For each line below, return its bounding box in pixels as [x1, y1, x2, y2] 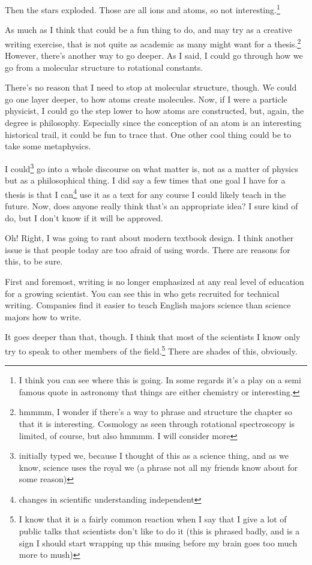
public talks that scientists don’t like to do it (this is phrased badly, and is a [19, 525, 300, 537]
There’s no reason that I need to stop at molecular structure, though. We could [5, 81, 297, 94]
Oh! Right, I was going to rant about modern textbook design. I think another [5, 232, 294, 244]
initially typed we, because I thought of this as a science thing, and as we [19, 449, 289, 462]
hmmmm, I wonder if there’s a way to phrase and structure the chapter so [19, 405, 292, 418]
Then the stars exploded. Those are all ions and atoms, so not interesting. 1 [5, 2, 280, 16]
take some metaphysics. [5, 140, 91, 152]
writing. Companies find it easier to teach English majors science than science [5, 299, 291, 311]
